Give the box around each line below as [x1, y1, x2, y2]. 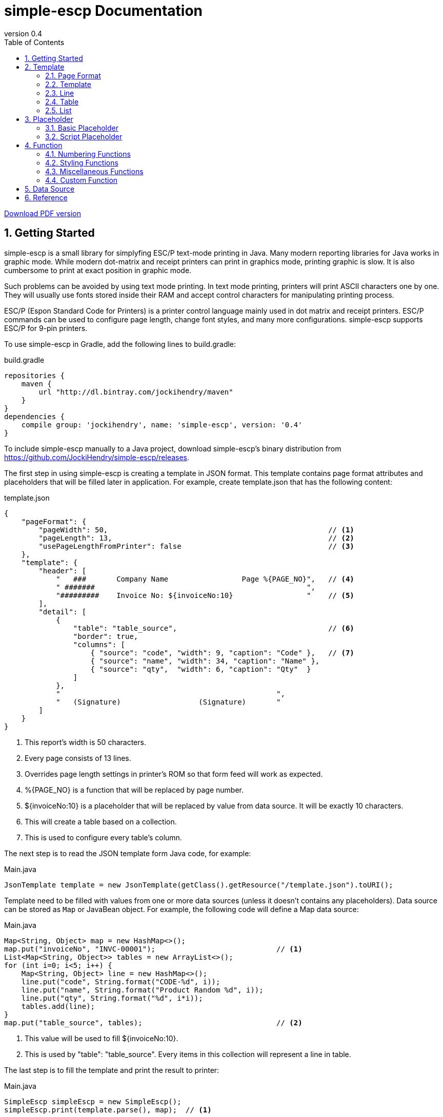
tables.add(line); [21, 1002, 95, 1010]
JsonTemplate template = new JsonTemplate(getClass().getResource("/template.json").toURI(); [4, 880, 393, 889]
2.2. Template [45, 79, 91, 89]
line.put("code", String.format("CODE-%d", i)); [21, 977, 220, 986]
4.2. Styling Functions [45, 158, 118, 167]
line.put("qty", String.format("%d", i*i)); [21, 994, 203, 1002]
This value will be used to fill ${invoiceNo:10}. [25, 1033, 178, 1043]
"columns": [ [73, 640, 126, 649]
